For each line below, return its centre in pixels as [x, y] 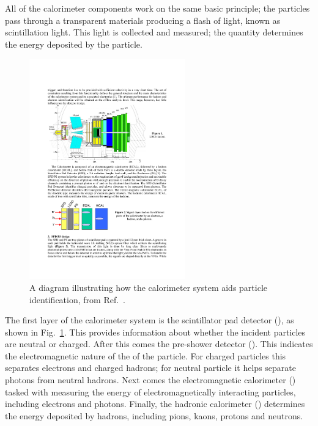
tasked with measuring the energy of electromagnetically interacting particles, [150, 391]
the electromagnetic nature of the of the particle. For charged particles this [146, 355]
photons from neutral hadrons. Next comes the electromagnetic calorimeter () [150, 380]
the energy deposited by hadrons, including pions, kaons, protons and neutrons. [154, 415]
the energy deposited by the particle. [74, 44]
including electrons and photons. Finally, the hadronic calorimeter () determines [155, 404]
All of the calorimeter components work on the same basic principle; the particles [157, 8]
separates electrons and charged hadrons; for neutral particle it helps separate [150, 368]
